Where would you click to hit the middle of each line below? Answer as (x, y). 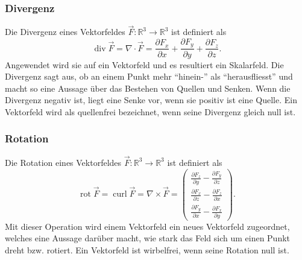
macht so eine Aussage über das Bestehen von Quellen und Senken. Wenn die (148, 88)
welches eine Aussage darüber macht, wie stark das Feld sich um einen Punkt (148, 238)
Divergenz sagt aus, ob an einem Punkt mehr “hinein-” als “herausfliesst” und (149, 76)
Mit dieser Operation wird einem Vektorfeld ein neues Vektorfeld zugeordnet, (147, 226)
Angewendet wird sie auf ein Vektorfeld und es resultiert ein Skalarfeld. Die (144, 64)
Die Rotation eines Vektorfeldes (63, 162)
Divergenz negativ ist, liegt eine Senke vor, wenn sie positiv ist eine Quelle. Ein (151, 100)
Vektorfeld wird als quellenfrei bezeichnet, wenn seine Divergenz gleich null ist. (150, 111)
